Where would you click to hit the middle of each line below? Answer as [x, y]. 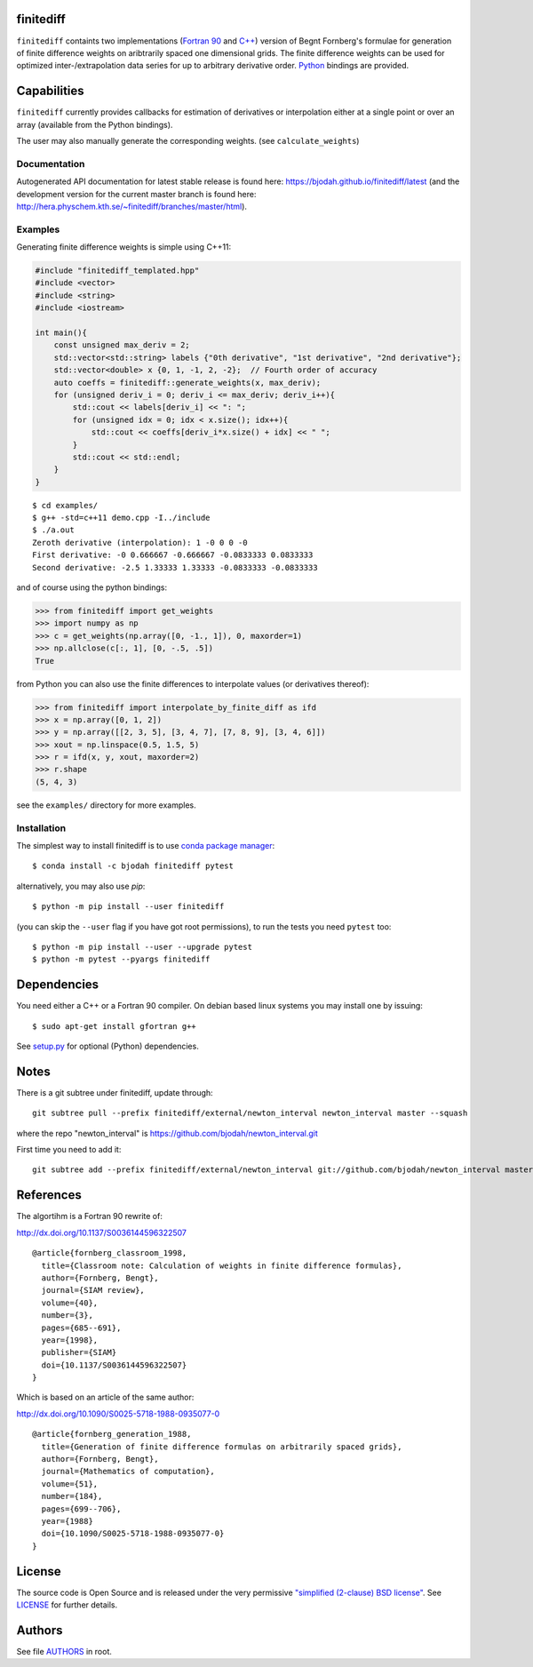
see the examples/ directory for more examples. [107, 805]
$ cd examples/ [65, 505]
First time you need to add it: [69, 1150]
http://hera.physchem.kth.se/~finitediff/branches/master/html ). [132, 206]
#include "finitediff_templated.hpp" [117, 271]
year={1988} [67, 1521]
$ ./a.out [53, 530]
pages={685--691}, [81, 1328]
